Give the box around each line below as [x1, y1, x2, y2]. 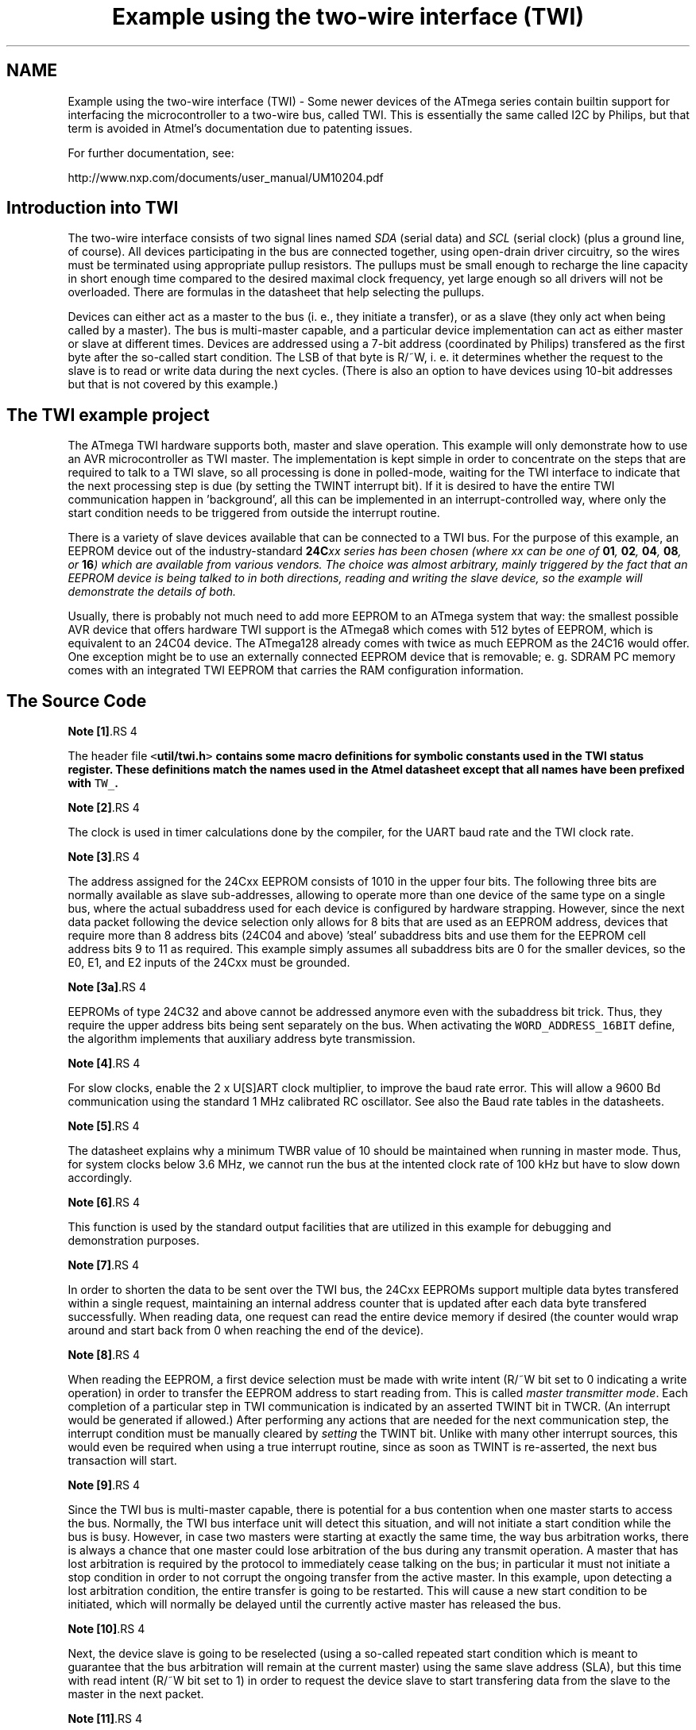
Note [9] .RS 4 [68, 1478, 140, 1493]
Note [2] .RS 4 [68, 801, 140, 815]
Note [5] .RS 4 [68, 1119, 140, 1133]
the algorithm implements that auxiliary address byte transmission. [68, 1032, 416, 1046]
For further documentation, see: [68, 145, 234, 160]
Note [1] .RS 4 [68, 724, 137, 739]
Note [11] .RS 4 [68, 1712, 142, 1726]
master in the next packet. [68, 1687, 204, 1701]
